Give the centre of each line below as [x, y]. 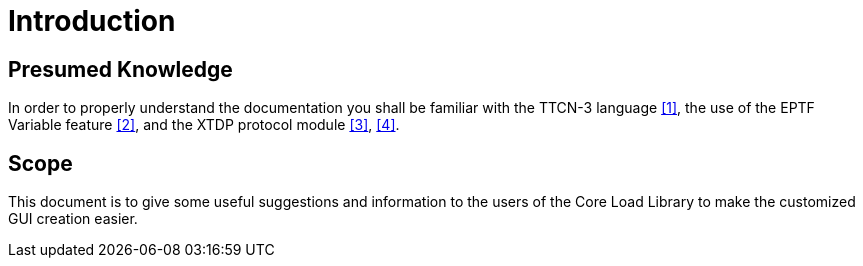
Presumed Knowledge [120, 69]
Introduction [92, 21]
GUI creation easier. [73, 219]
